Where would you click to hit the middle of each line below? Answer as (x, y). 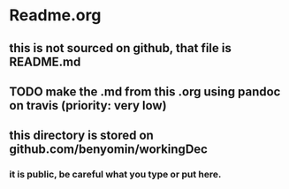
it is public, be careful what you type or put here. (115, 175)
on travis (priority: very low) (88, 106)
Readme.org (55, 15)
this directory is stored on (82, 136)
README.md (45, 61)
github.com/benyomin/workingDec (108, 150)
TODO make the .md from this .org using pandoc (145, 91)
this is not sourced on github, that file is (120, 48)
